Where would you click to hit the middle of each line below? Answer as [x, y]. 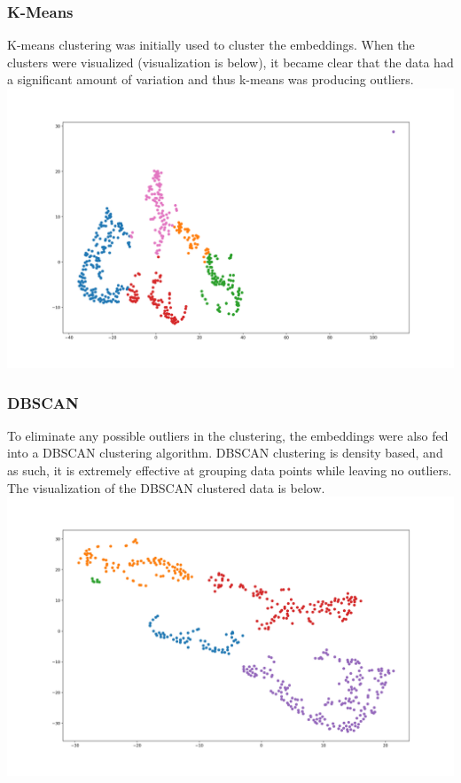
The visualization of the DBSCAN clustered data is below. [166, 487]
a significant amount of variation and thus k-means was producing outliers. [211, 79]
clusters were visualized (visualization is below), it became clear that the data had [230, 62]
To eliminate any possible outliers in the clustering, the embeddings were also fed [228, 435]
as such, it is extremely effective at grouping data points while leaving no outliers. [230, 470]
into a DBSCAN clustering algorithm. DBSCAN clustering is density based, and [225, 453]
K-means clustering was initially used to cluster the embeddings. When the [211, 45]
